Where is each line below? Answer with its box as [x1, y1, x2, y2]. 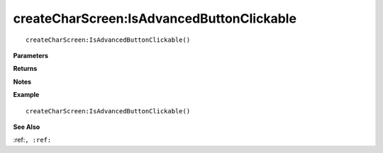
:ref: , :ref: [13, 135, 52, 144]
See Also [13, 123, 40, 131]
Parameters [13, 51, 49, 59]
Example [13, 91, 40, 99]
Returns [13, 64, 38, 73]
